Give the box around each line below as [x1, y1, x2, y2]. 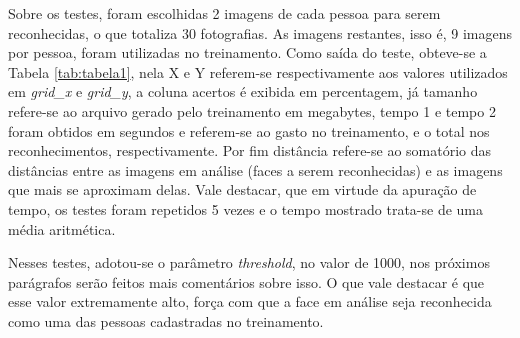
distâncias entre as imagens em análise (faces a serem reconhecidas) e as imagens [8, 159, 503, 180]
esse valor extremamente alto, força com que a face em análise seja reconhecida [8, 291, 492, 312]
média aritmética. [8, 218, 116, 239]
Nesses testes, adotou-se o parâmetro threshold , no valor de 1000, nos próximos [8, 252, 490, 273]
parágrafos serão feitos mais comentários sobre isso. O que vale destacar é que [8, 271, 485, 292]
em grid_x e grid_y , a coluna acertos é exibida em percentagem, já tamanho [8, 81, 478, 102]
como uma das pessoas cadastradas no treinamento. [8, 310, 324, 331]
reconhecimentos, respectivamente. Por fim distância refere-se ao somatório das [8, 140, 492, 161]
